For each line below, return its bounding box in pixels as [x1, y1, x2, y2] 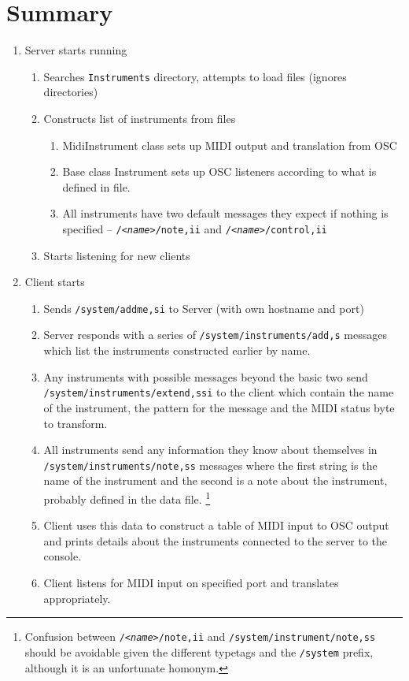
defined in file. [62, 178, 131, 195]
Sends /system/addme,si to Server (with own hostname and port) [43, 300, 364, 316]
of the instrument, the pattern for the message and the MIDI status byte [43, 399, 395, 415]
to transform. [43, 415, 108, 431]
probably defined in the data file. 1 [43, 488, 211, 507]
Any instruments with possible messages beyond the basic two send [43, 368, 368, 385]
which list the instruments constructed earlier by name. [43, 342, 311, 359]
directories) [43, 84, 98, 100]
